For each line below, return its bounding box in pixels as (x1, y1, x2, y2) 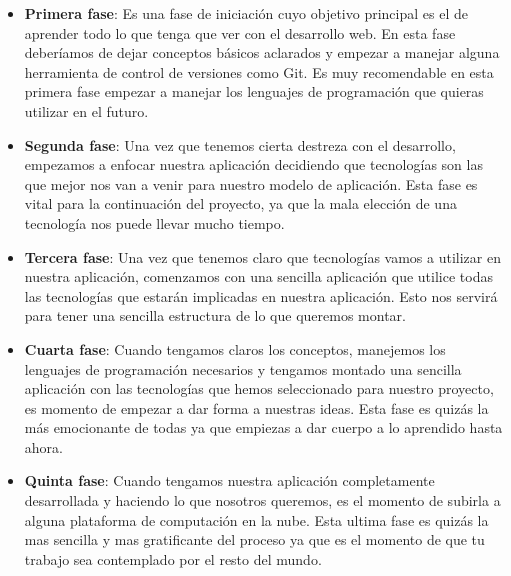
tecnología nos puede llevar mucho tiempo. (24, 212, 285, 233)
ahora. (24, 436, 63, 457)
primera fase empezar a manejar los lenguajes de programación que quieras (24, 81, 484, 102)
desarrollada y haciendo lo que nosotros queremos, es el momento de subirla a (24, 490, 501, 511)
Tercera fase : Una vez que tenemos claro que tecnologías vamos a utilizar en (24, 246, 501, 267)
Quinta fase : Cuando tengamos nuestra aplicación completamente (24, 470, 435, 491)
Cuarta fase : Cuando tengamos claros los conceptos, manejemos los (24, 338, 446, 359)
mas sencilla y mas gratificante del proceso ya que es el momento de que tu (24, 529, 485, 550)
